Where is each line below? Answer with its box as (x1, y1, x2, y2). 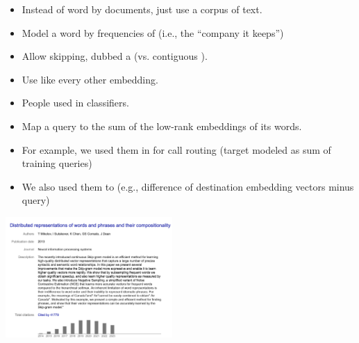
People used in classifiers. (22, 95, 129, 110)
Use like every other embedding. (22, 72, 158, 86)
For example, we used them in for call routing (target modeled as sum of (22, 142, 331, 157)
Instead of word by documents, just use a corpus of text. (22, 2, 262, 16)
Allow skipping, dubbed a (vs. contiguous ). (22, 49, 208, 63)
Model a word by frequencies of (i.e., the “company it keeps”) (22, 25, 284, 40)
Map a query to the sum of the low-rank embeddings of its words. (22, 118, 302, 133)
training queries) (22, 156, 92, 170)
